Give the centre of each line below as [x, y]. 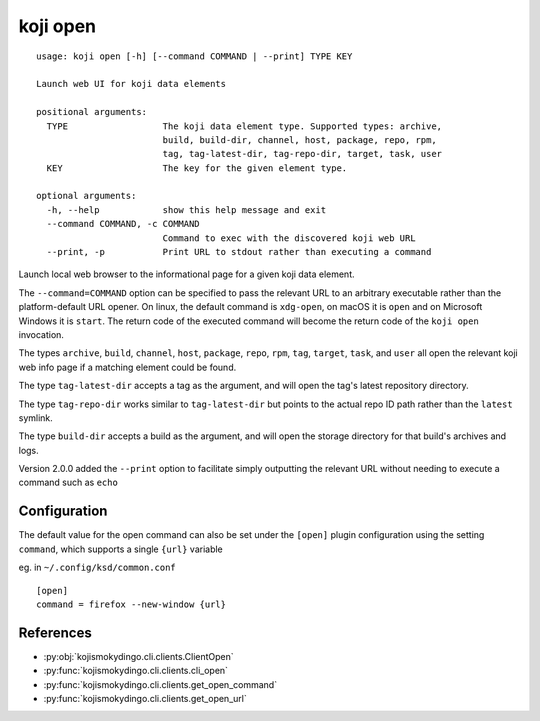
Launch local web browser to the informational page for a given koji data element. [186, 274]
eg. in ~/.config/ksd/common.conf [97, 567]
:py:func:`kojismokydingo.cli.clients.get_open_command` [160, 684]
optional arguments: [86, 196]
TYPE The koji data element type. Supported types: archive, [244, 126]
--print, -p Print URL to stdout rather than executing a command [239, 252]
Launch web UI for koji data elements [131, 84]
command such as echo [68, 482]
